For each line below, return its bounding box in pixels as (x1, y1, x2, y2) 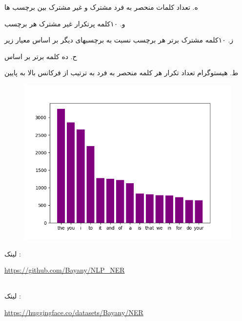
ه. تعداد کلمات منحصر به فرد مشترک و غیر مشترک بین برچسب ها (4, 2, 198, 12)
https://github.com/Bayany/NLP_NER (4, 265, 125, 275)
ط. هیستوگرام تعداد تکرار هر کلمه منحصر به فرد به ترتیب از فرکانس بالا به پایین (4, 67, 239, 78)
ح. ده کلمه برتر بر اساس (4, 51, 77, 61)
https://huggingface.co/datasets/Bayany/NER (4, 307, 143, 317)
